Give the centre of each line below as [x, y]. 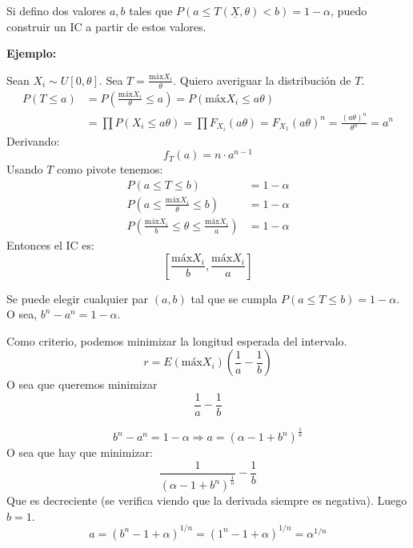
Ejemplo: [32, 53]
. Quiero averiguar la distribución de [262, 80]
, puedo [349, 10]
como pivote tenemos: [110, 169]
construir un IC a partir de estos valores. [106, 26]
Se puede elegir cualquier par [78, 298]
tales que [151, 10]
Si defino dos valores [56, 10]
